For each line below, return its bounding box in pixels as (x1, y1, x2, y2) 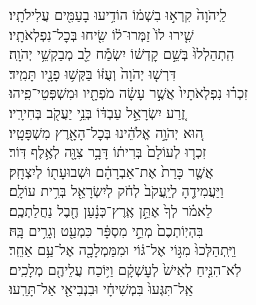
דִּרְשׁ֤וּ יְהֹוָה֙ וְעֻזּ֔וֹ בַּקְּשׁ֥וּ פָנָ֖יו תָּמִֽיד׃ (9, 62, 176, 83)
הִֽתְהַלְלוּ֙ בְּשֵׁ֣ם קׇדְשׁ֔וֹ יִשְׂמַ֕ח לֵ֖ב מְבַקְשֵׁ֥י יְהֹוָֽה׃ (9, 43, 235, 64)
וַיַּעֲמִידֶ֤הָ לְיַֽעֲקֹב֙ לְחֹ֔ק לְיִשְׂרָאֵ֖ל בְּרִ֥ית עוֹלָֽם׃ (9, 180, 224, 201)
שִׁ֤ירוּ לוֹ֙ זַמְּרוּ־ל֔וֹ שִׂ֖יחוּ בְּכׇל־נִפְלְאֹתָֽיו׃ (9, 23, 194, 44)
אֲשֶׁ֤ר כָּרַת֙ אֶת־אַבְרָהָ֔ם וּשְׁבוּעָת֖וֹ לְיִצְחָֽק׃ (9, 160, 214, 181)
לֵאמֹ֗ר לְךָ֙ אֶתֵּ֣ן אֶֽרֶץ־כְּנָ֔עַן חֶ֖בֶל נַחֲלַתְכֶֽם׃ (9, 199, 213, 220)
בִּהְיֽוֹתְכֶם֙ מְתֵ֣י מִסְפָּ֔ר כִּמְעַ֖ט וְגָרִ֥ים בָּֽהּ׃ (9, 219, 204, 240)
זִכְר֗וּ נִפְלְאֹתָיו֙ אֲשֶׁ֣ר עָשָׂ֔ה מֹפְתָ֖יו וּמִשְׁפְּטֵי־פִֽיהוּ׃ (9, 82, 248, 103)
